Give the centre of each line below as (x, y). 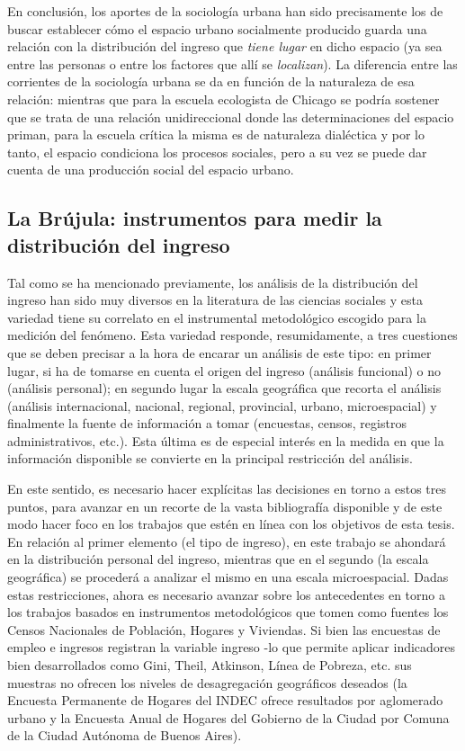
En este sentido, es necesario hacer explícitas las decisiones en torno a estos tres (227, 489)
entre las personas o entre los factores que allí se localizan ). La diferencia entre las (232, 63)
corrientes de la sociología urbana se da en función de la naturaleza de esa (211, 81)
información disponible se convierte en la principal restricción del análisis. (210, 458)
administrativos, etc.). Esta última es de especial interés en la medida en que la (226, 440)
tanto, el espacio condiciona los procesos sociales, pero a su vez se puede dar (217, 152)
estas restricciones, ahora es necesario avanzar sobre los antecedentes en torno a (226, 594)
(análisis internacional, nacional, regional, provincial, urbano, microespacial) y (222, 405)
